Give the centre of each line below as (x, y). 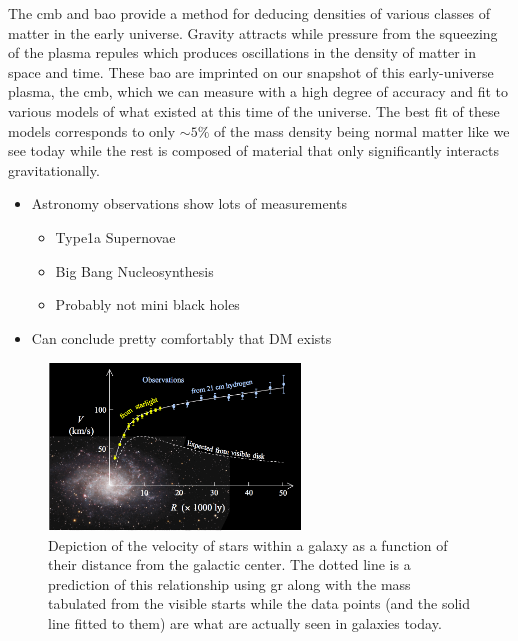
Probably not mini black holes (147, 304)
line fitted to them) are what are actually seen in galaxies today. (245, 623)
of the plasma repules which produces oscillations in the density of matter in (242, 52)
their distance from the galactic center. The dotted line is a (229, 564)
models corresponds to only (92, 130)
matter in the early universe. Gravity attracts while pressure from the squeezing (253, 32)
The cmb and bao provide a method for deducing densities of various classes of (249, 13)
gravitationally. (54, 169)
